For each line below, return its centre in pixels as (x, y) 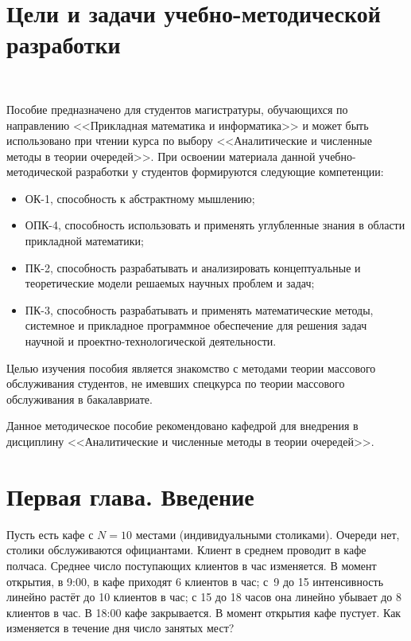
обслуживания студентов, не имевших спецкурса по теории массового (176, 383)
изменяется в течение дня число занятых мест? (120, 628)
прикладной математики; (84, 241)
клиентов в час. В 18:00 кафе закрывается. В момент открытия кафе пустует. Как (204, 612)
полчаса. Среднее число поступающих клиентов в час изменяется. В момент (192, 565)
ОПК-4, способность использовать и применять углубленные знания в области (215, 225)
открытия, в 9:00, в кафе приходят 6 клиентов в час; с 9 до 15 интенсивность (195, 581)
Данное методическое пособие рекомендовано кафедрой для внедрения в (182, 426)
